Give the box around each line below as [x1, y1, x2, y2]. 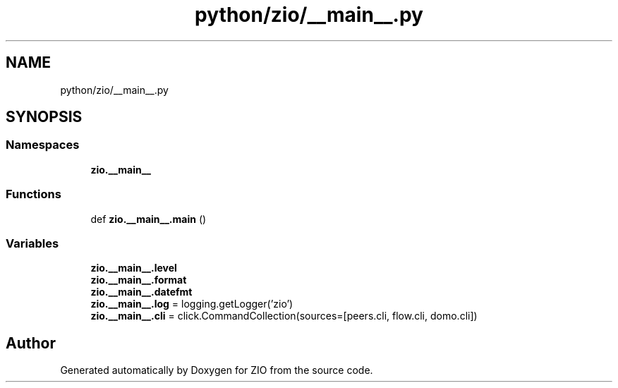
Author [6, 334, 56, 352]
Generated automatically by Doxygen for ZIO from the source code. [60, 364, 373, 377]
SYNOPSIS [6, 108, 83, 126]
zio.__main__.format [90, 274, 187, 286]
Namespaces [6, 138, 80, 152]
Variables [6, 236, 59, 250]
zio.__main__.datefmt [90, 286, 193, 298]
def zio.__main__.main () [90, 212, 207, 225]
